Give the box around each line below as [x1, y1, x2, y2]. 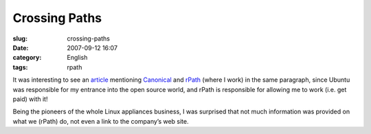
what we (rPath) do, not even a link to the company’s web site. [12, 117, 189, 125]
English [67, 54, 88, 62]
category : [12, 54, 42, 62]
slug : [12, 34, 27, 43]
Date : [12, 43, 29, 52]
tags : [12, 63, 28, 71]
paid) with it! [12, 95, 48, 103]
